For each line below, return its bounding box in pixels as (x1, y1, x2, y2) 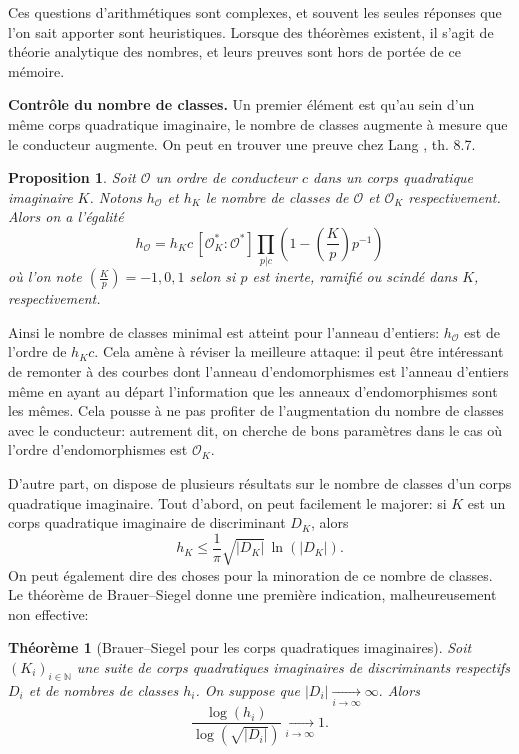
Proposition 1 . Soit (8, 167, 136, 188)
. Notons (89, 186, 142, 207)
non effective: (8, 603, 89, 624)
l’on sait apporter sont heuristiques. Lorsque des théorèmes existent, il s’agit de (8, 21, 494, 42)
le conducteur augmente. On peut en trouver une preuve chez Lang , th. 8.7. (8, 133, 476, 154)
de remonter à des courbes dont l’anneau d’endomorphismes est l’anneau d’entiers (8, 361, 509, 382)
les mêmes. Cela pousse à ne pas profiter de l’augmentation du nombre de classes (8, 400, 504, 421)
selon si (189, 266, 236, 287)
